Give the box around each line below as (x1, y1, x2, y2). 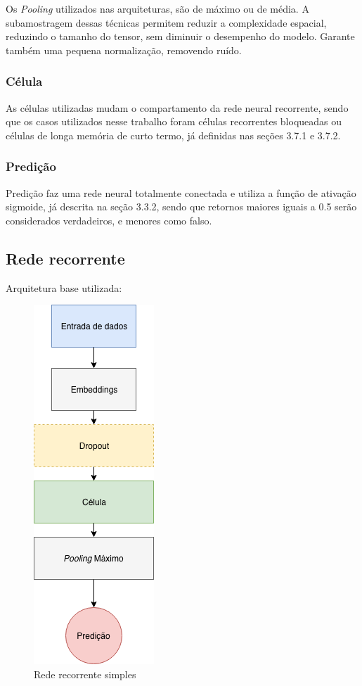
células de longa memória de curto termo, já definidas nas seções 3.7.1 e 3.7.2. (6, 127, 341, 142)
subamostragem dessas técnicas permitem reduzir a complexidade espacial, (6, 15, 327, 30)
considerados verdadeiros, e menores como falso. (6, 212, 212, 227)
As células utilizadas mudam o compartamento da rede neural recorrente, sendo (6, 100, 349, 115)
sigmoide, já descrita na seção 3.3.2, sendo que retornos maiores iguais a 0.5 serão (6, 199, 357, 214)
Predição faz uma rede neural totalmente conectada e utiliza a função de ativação (6, 185, 356, 200)
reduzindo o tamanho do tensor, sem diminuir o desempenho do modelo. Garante (6, 29, 355, 44)
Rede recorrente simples (34, 666, 136, 681)
